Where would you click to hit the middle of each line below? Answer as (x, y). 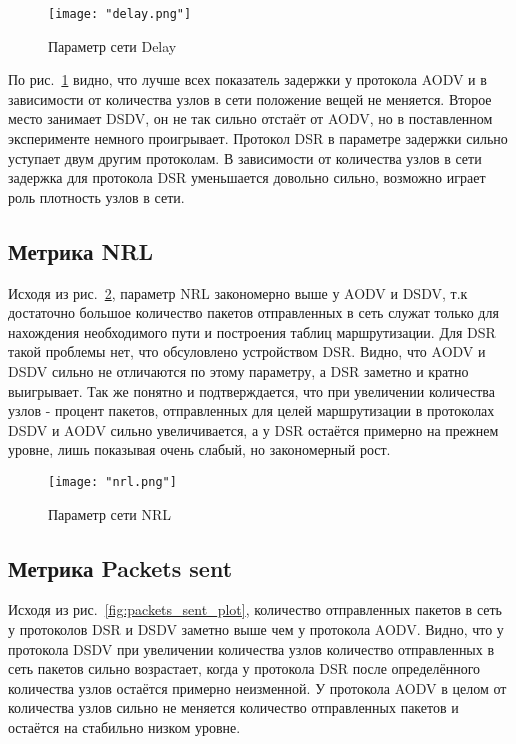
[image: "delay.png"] (120, 14)
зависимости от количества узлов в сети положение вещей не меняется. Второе (250, 98)
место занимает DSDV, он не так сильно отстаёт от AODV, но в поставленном (250, 118)
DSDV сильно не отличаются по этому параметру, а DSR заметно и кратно (238, 370)
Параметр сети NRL (109, 513)
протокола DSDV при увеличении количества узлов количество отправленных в (251, 648)
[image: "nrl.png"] (112, 481)
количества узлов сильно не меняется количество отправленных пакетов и (233, 707)
